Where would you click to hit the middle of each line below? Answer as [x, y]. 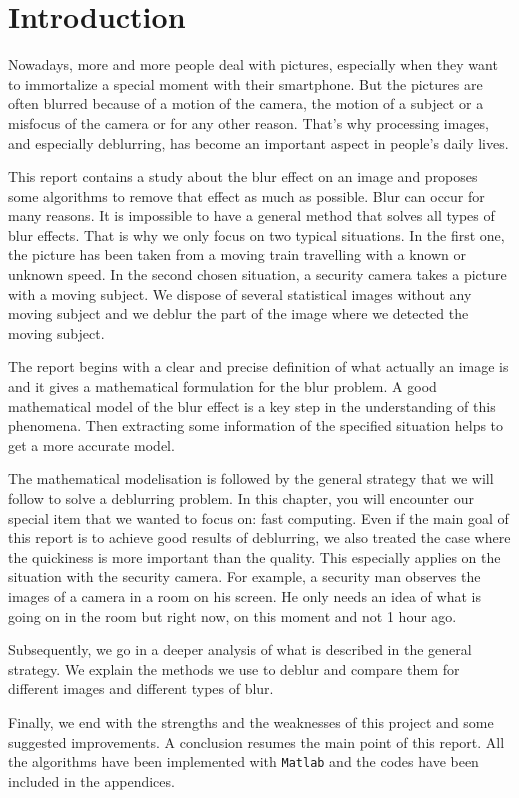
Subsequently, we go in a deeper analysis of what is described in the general [240, 649]
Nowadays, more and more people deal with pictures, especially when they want [253, 64]
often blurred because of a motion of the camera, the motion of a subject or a [246, 103]
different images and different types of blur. [141, 688]
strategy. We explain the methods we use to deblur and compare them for [234, 668]
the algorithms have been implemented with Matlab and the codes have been [243, 761]
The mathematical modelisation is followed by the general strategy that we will [251, 478]
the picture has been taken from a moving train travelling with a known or [237, 254]
